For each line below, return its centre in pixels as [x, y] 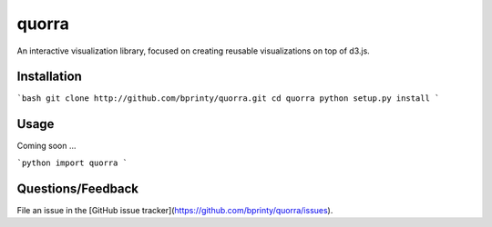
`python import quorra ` [72, 163]
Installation [49, 77]
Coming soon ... [46, 146]
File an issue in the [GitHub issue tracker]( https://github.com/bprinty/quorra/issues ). [175, 210]
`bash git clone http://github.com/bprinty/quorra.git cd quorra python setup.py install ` [228, 99]
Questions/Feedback [78, 188]
